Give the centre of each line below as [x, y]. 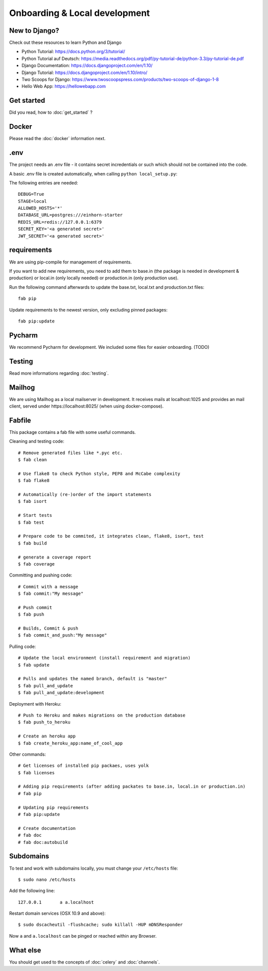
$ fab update [34, 665]
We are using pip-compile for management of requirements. [70, 262]
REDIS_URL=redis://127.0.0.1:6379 [60, 222]
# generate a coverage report [55, 557]
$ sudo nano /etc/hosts [47, 879]
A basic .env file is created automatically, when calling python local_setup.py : [93, 173]
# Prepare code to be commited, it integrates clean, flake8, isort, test [111, 536]
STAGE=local [33, 201]
